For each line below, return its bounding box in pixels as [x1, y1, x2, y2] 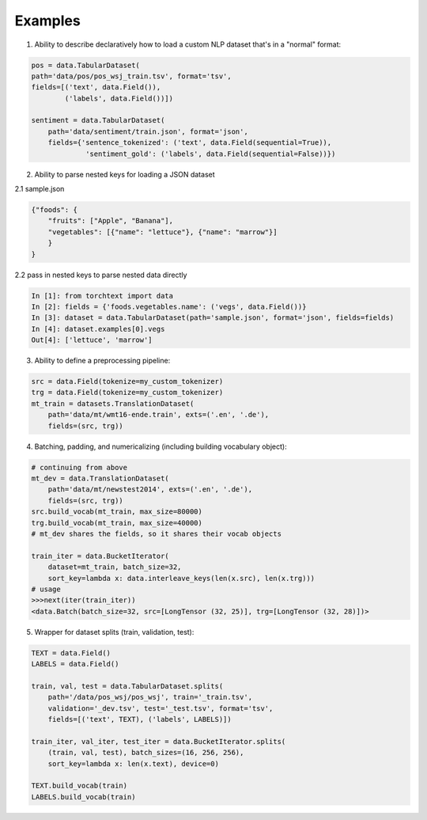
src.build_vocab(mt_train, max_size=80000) [31, 507, 203, 516]
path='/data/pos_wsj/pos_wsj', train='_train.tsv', [47, 693, 253, 702]
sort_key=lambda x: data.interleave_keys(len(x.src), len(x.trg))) [47, 574, 316, 583]
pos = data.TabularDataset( [31, 60, 140, 70]
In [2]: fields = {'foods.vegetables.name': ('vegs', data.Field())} [31, 302, 307, 311]
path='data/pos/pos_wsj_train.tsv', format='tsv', [31, 71, 232, 81]
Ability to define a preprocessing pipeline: [34, 356, 171, 366]
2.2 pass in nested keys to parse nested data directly [14, 270, 187, 279]
